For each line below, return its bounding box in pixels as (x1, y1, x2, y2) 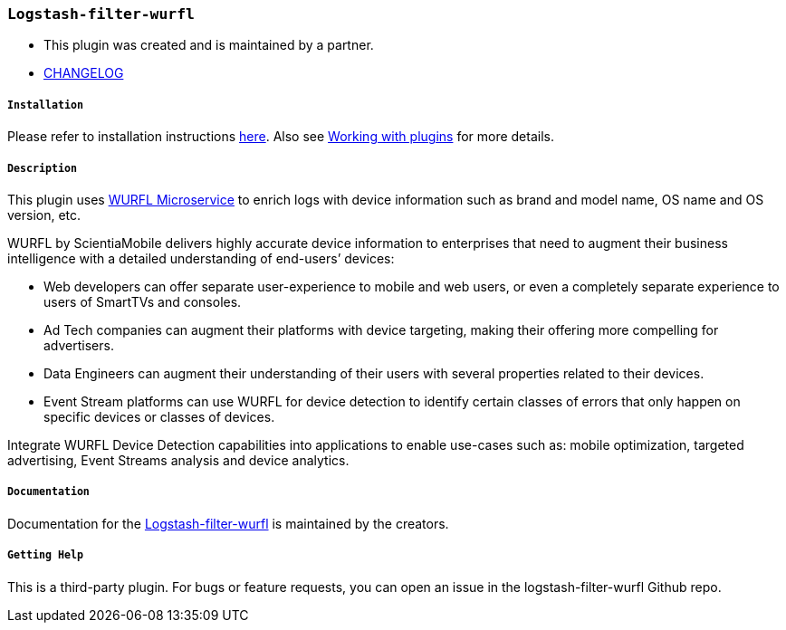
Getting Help (7, 549, 83, 562)
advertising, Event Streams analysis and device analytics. (7, 452, 350, 468)
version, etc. (7, 206, 81, 223)
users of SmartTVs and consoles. (43, 293, 242, 310)
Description (7, 161, 77, 175)
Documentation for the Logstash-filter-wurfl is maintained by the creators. (7, 515, 449, 531)
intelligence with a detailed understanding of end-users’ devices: (7, 250, 395, 266)
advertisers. (43, 337, 114, 353)
